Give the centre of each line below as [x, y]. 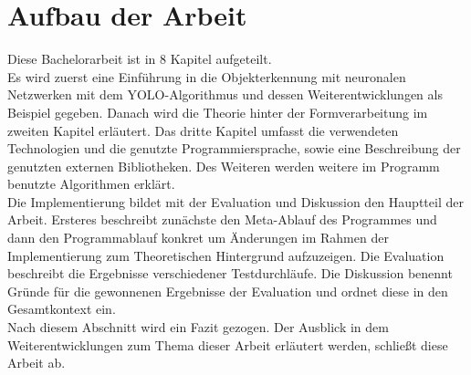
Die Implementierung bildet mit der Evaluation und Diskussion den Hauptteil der [235, 201]
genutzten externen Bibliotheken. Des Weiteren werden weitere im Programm [224, 166]
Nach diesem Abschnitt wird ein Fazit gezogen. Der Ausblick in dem [198, 327]
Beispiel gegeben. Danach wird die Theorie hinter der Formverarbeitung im [218, 112]
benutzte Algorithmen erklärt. [91, 184]
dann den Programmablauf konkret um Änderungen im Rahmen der [198, 238]
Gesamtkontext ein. [62, 309]
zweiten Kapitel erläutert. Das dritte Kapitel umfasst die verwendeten [203, 130]
